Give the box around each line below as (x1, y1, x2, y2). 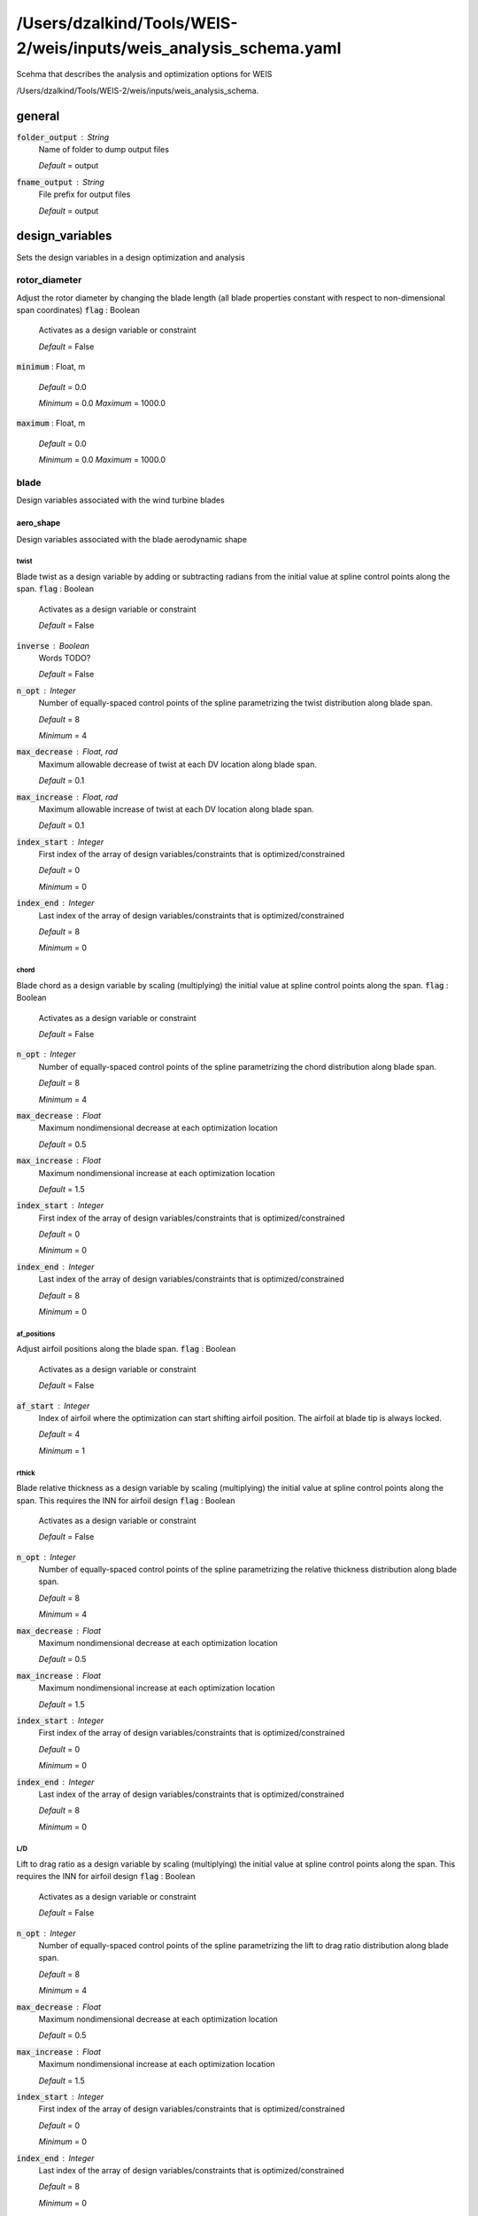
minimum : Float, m (16, 362, 86, 372)
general (16, 108, 60, 123)
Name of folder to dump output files (38, 144, 170, 155)
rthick (16, 1468, 35, 1478)
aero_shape (16, 518, 61, 528)
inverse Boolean (16, 640, 90, 651)
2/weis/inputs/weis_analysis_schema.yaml (16, 38, 342, 58)
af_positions (16, 1330, 56, 1338)
